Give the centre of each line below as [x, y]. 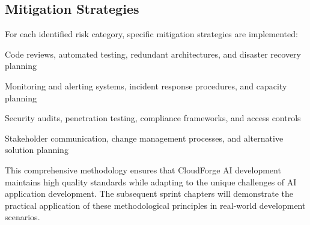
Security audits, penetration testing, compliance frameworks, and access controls [153, 118]
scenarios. [23, 217]
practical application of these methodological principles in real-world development [155, 205]
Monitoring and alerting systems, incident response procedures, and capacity [146, 85]
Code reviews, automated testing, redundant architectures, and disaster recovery [153, 54]
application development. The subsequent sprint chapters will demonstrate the [149, 193]
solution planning [37, 150]
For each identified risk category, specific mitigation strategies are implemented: [151, 34]
